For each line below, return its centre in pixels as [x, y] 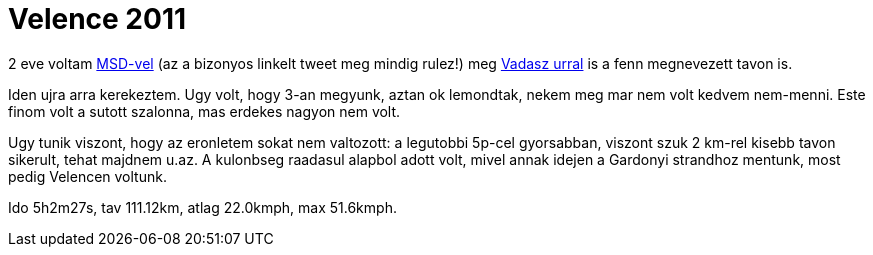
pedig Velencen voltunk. [87, 176]
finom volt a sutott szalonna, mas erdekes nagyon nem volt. [204, 111]
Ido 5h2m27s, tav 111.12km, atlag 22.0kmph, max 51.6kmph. [202, 207]
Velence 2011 [97, 19]
